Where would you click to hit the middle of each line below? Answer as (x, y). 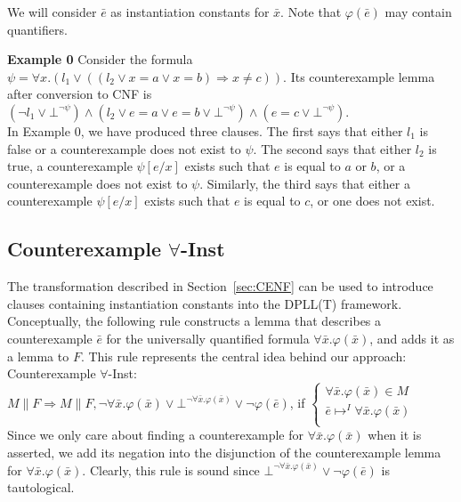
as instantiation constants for (190, 12)
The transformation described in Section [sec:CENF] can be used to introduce (220, 286)
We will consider (52, 12)
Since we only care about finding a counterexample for (156, 435)
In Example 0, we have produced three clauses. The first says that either (205, 130)
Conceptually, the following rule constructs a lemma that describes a (194, 321)
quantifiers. (37, 29)
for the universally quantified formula (208, 338)
